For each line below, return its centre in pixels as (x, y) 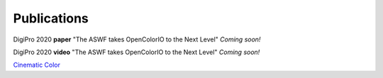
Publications (51, 18)
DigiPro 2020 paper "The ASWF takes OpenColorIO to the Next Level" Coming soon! (137, 39)
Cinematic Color (37, 65)
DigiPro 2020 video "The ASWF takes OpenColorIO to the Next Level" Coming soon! (137, 52)
